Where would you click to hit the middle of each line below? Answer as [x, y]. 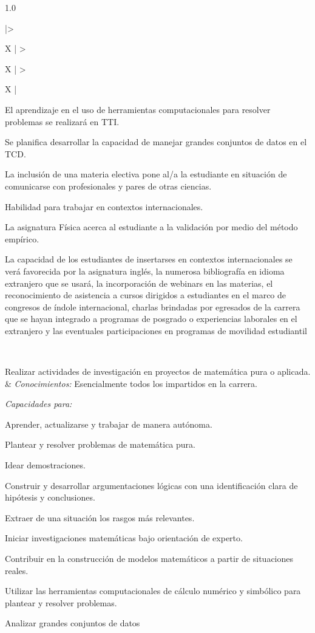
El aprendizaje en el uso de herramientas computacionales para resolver [138, 109]
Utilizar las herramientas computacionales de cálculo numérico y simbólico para [153, 591]
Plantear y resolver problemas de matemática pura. [100, 444]
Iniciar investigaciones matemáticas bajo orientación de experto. [124, 538]
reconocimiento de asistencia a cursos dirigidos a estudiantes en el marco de [146, 295]
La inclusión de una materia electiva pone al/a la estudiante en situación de [146, 174]
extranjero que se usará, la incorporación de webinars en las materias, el [139, 283]
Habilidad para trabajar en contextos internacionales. [104, 206]
